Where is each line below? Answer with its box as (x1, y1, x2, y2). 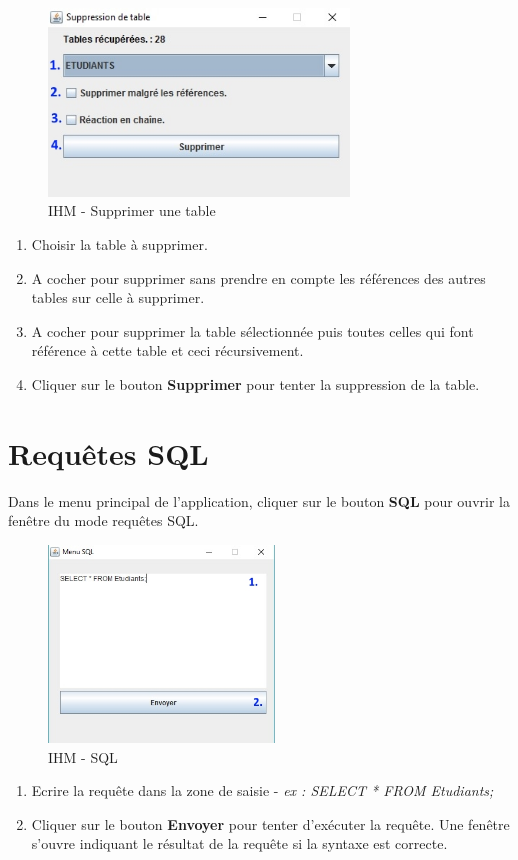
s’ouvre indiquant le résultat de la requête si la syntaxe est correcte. (31, 833, 448, 854)
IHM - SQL (48, 746, 118, 767)
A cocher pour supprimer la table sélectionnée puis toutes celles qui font (31, 320, 474, 341)
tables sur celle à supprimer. (31, 287, 205, 308)
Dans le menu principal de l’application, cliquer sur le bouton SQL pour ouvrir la (8, 490, 510, 511)
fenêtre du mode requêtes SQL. (8, 510, 199, 531)
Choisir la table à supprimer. (31, 233, 208, 254)
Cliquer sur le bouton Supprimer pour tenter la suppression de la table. (31, 373, 480, 394)
